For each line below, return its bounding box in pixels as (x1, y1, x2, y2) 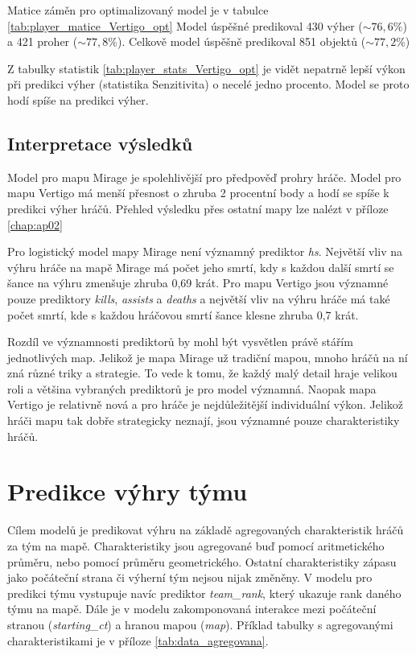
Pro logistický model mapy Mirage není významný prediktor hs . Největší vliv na (7, 243, 402, 260)
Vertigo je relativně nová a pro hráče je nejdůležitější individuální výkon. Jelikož (7, 396, 404, 413)
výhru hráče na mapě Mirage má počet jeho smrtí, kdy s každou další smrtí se (7, 258, 394, 275)
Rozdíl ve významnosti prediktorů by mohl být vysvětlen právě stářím (7, 333, 353, 350)
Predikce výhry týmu (7, 475, 248, 508)
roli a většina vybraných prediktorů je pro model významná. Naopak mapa (7, 380, 377, 397)
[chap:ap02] (7, 216, 63, 233)
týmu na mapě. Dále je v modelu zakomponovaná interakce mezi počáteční (7, 600, 377, 617)
